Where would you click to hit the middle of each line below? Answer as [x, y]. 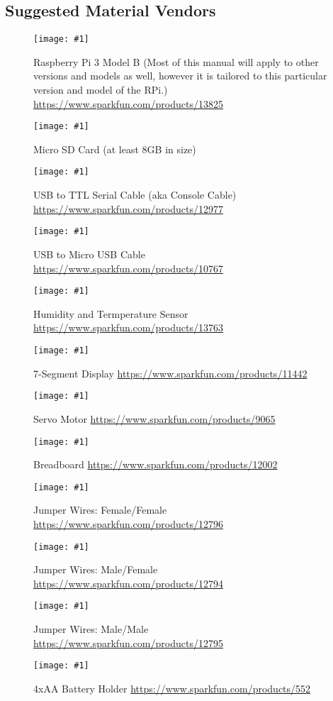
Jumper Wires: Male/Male [91, 629]
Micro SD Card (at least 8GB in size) [115, 149]
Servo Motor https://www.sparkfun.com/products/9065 [154, 418]
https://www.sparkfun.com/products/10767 [128, 268]
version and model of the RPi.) [101, 90]
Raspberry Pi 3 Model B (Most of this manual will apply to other [176, 61]
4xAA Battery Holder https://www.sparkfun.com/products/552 [172, 688]
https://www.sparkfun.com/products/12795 [128, 642]
